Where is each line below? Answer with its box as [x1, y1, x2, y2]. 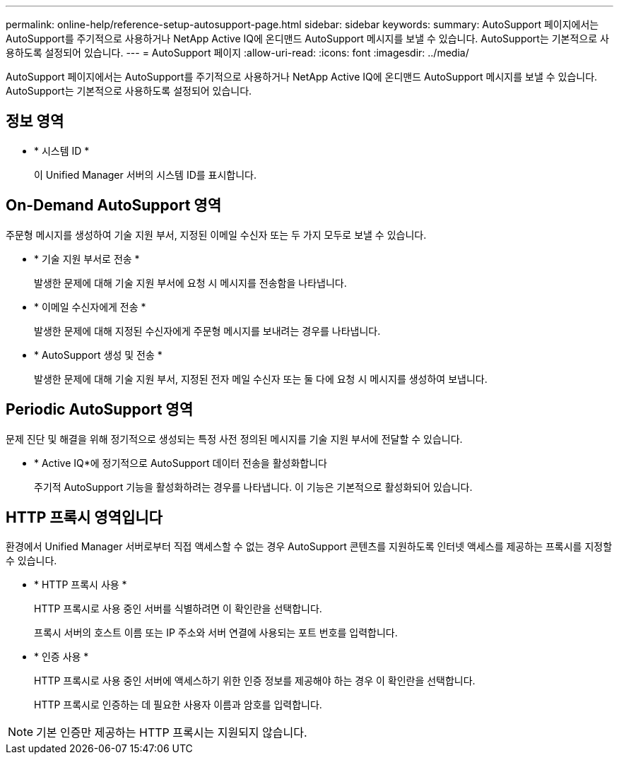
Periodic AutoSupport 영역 [6, 400, 193, 419]
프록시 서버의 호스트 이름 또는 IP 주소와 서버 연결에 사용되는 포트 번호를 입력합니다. [34, 627, 398, 639]
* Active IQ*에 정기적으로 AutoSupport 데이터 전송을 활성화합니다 [34, 456, 327, 469]
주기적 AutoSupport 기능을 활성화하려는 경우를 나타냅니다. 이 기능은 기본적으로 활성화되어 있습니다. [34, 480, 473, 493]
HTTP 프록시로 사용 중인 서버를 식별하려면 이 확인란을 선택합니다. [34, 602, 322, 615]
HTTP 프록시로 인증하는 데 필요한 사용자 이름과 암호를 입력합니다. [34, 699, 322, 711]
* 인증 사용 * [34, 651, 89, 663]
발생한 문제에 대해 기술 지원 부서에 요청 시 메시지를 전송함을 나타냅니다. [34, 276, 347, 289]
